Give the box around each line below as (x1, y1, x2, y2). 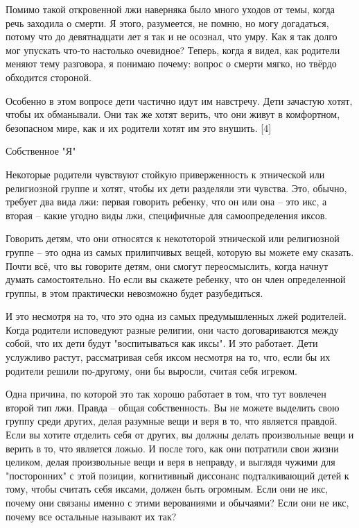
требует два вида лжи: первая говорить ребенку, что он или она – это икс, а (6, 194, 327, 209)
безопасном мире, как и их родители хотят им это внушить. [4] (6, 120, 272, 135)
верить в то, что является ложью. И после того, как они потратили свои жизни (6, 441, 339, 455)
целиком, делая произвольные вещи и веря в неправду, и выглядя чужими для (6, 454, 335, 469)
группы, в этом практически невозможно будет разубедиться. (6, 285, 263, 300)
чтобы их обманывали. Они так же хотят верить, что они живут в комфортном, (6, 107, 340, 121)
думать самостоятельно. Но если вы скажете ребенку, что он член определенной (6, 272, 346, 287)
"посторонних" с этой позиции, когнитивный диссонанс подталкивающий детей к (6, 468, 349, 482)
